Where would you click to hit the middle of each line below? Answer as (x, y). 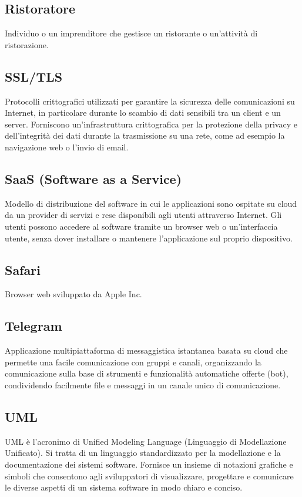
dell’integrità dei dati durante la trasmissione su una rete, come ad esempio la (145, 135)
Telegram (33, 326)
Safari (23, 269)
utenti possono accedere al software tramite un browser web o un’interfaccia (141, 226)
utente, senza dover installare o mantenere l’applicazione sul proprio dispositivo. (149, 238)
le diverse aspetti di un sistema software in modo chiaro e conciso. (124, 487)
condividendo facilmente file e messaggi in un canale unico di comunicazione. (143, 384)
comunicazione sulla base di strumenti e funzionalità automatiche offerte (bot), (147, 373)
